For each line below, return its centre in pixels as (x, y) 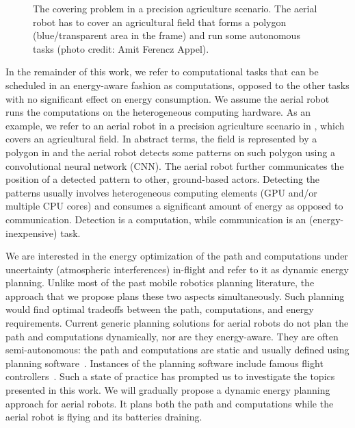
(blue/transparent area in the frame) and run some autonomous (167, 35)
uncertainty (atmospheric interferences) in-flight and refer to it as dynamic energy (177, 269)
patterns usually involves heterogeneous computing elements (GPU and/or (161, 192)
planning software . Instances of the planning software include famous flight (165, 363)
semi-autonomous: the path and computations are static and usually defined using (177, 350)
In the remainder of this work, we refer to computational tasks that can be (162, 72)
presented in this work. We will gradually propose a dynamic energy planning (168, 390)
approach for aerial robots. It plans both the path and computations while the (170, 403)
